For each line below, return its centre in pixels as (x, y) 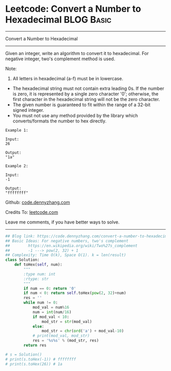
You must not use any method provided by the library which (75, 115)
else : (38, 326)
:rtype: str (36, 279)
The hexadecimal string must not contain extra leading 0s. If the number (88, 88)
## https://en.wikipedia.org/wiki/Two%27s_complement (72, 245)
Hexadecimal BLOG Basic (59, 20)
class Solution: (22, 260)
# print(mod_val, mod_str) (61, 336)
